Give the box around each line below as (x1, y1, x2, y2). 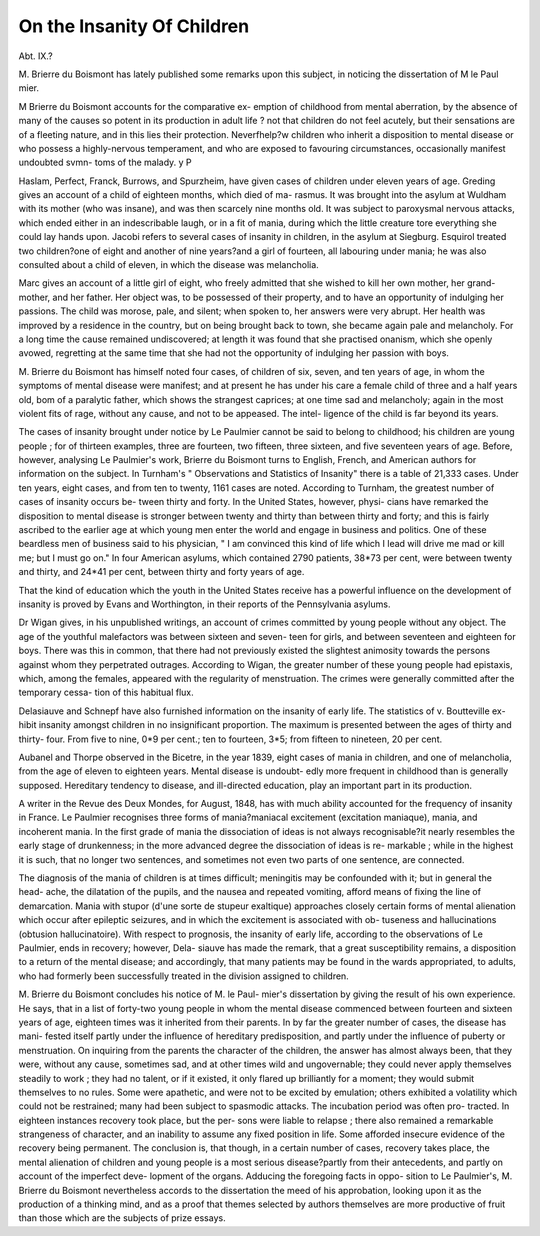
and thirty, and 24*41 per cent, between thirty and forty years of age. (18, 566, 305, 578)
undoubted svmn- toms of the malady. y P (18, 156, 192, 169)
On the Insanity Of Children (18, 15, 250, 37)
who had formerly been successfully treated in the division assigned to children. (18, 970, 349, 982)
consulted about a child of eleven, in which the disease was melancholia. (18, 259, 319, 271)
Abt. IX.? (18, 50, 54, 62)
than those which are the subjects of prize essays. (18, 1212, 226, 1224)
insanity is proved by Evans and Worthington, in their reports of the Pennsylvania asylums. (18, 598, 391, 610)
